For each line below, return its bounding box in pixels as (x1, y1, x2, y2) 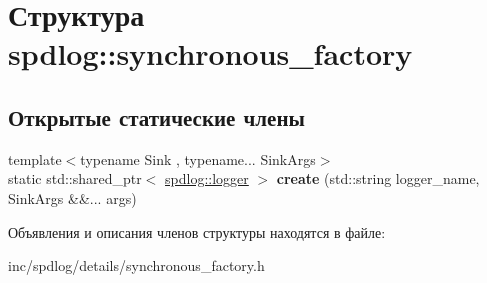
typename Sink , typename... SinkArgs (80, 148, 316, 169)
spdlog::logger (165, 168, 249, 189)
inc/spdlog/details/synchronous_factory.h (8, 255, 265, 276)
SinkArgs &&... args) (8, 187, 137, 208)
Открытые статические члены (8, 101, 305, 132)
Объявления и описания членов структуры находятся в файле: (8, 221, 386, 242)
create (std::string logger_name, (276, 168, 480, 189)
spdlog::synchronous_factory (8, 33, 413, 74)
